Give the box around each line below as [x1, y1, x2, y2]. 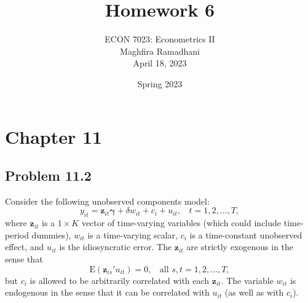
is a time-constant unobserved [189, 228, 302, 241]
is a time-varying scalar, [87, 228, 178, 241]
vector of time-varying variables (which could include [81, 216, 282, 229]
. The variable [221, 273, 274, 286]
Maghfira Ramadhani [120, 44, 200, 57]
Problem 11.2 [5, 166, 92, 185]
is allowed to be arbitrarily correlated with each [30, 273, 210, 286]
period [5, 228, 29, 241]
